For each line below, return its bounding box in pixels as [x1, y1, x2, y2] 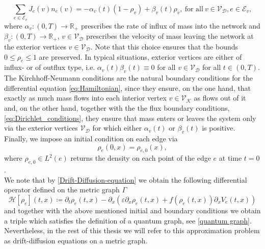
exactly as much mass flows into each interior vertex [4, 92, 167, 103]
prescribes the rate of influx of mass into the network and [81, 20, 260, 31]
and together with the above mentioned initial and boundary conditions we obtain [4, 205, 261, 215]
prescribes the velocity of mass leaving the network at [86, 31, 254, 41]
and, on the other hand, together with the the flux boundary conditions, [4, 102, 230, 113]
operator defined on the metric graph [4, 184, 120, 195]
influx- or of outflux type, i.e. [4, 62, 95, 72]
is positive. [202, 122, 235, 133]
